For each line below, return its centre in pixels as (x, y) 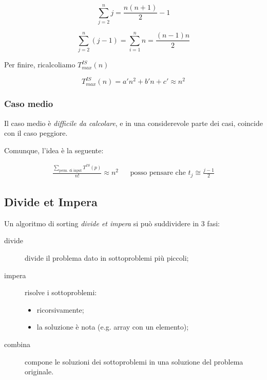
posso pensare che (158, 173)
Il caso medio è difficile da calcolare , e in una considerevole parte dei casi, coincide (133, 123)
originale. (39, 372)
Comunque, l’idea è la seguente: (54, 150)
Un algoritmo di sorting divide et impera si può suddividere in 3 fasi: (112, 223)
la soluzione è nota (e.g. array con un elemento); (113, 327)
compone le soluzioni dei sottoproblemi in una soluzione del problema (134, 361)
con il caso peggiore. (36, 133)
